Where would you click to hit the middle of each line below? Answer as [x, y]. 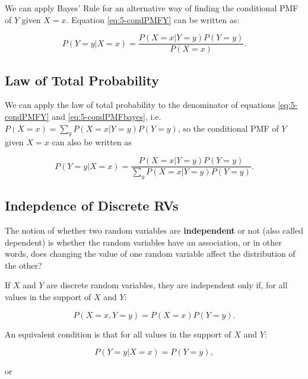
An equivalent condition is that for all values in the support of [118, 334]
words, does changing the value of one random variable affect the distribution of [150, 254]
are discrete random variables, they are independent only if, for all [167, 285]
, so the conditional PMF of [228, 128]
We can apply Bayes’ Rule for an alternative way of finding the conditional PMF [152, 8]
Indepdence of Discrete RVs [92, 206]
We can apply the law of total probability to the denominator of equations [140, 105]
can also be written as [92, 142]
